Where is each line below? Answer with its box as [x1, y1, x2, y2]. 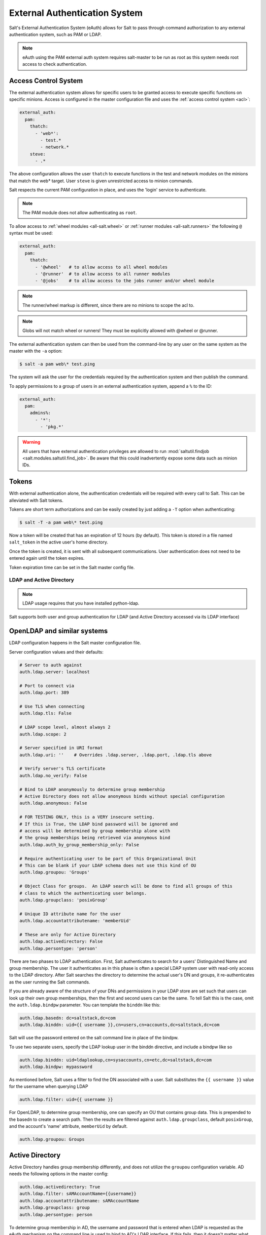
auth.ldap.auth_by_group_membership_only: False [19, 842, 139, 847]
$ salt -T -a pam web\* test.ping [19, 520, 103, 526]
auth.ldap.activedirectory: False [19, 939, 103, 945]
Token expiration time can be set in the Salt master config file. [9, 564, 135, 570]
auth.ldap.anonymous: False [19, 800, 87, 806]
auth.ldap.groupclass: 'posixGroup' [19, 897, 108, 903]
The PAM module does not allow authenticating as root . [22, 209, 137, 215]
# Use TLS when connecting [19, 703, 85, 709]
